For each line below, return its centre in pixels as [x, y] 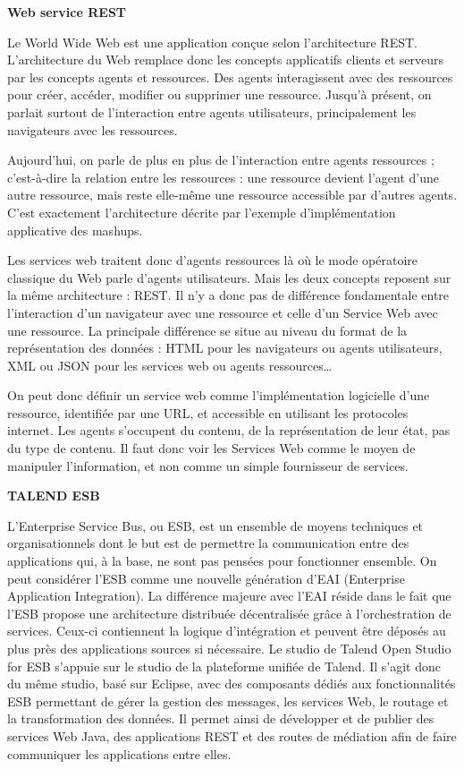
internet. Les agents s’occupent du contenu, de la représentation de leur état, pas [229, 430]
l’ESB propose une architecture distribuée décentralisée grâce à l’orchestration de [229, 613]
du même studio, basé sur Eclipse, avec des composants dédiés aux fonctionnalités [232, 684]
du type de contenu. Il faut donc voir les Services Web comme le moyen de [211, 448]
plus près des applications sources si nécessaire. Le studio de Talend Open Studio [229, 648]
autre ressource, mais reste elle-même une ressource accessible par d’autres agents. [232, 195]
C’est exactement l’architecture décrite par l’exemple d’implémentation [202, 212]
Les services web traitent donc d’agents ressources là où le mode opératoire [213, 260]
